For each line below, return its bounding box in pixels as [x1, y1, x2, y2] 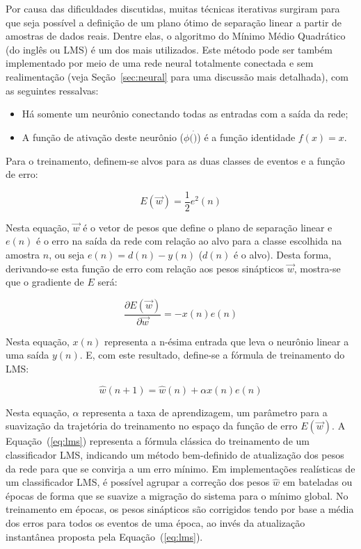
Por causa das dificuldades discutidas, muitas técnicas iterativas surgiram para [6, 1, 340, 15]
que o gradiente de [6, 274, 84, 289]
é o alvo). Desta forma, [233, 247, 332, 261]
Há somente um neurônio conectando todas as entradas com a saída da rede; [22, 106, 348, 121]
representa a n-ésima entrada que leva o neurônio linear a [104, 334, 349, 348]
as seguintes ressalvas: [6, 83, 99, 97]
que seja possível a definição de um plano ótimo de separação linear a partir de [6, 15, 342, 29]
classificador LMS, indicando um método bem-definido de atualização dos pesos [6, 448, 344, 462]
